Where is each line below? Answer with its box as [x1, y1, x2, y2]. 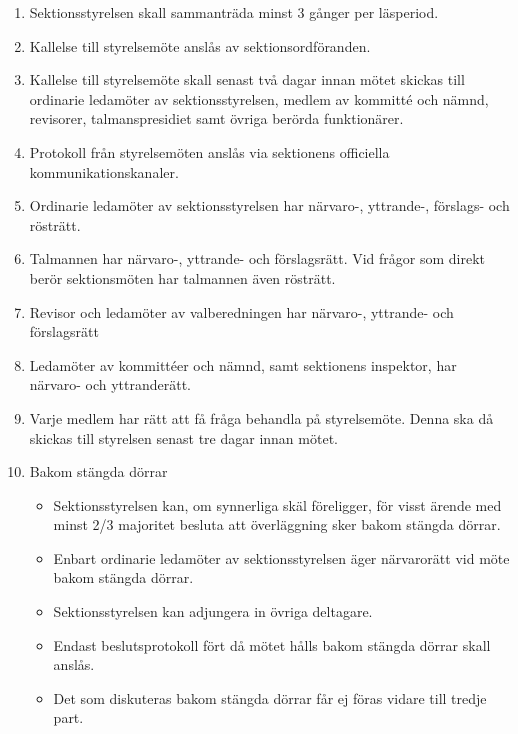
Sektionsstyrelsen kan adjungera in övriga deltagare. [53, 601, 373, 622]
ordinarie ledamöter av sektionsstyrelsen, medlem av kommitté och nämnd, [29, 88, 489, 109]
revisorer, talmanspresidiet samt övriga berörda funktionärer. [29, 108, 404, 129]
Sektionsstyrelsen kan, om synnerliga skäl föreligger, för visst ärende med [53, 494, 502, 515]
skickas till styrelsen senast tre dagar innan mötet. [29, 427, 338, 448]
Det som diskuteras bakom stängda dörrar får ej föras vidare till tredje [53, 687, 487, 708]
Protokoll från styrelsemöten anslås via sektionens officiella [29, 141, 390, 162]
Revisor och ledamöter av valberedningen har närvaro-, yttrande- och [29, 301, 454, 322]
